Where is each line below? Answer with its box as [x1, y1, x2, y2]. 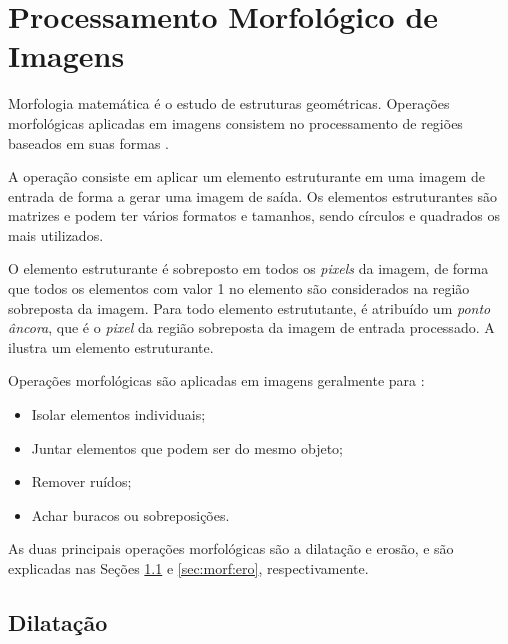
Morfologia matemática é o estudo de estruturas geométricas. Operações [8, 93, 450, 114]
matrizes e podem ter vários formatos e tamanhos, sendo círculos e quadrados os [8, 205, 500, 226]
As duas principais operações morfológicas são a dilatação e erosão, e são [8, 538, 454, 559]
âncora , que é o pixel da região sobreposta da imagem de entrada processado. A [8, 317, 495, 338]
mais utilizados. [8, 224, 104, 245]
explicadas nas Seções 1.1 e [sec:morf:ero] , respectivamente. [8, 558, 369, 578]
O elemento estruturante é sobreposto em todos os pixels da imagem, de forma [8, 258, 489, 279]
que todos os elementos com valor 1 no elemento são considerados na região [8, 278, 470, 299]
